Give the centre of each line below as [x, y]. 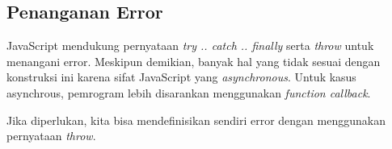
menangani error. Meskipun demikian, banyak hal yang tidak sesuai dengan [194, 61]
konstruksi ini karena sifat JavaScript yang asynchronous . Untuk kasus [181, 77]
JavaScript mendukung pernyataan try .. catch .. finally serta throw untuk [190, 46]
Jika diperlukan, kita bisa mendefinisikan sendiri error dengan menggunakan [196, 120]
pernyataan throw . [51, 136]
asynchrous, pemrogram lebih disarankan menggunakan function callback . [189, 92]
